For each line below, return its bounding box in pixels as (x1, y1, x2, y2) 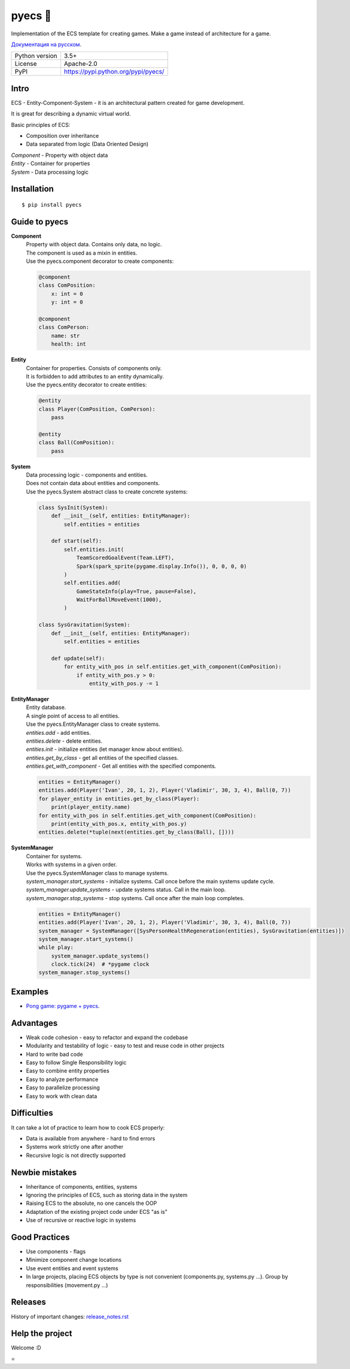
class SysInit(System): (38, 504, 109, 511)
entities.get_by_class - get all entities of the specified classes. (26, 754, 179, 761)
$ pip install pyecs (22, 201, 82, 208)
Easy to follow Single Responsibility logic (26, 1059, 127, 1066)
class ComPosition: (38, 282, 96, 289)
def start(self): (51, 538, 102, 544)
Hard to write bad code (26, 1050, 83, 1058)
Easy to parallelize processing (26, 1084, 100, 1091)
